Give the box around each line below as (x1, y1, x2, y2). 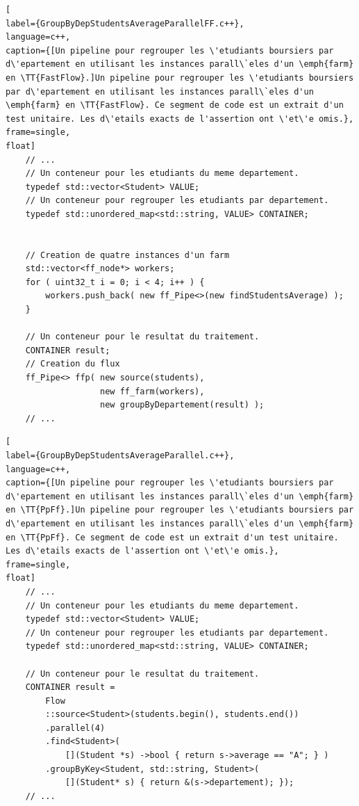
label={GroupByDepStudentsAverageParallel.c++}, (6, 451, 235, 460)
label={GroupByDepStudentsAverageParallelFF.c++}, (6, 18, 244, 29)
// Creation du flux (25, 359, 120, 369)
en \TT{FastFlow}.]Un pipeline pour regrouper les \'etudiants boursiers (6, 72, 354, 83)
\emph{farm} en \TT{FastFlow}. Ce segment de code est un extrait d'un (6, 100, 344, 111)
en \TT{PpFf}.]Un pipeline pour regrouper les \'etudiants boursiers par (6, 505, 354, 515)
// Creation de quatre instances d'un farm (25, 250, 230, 260)
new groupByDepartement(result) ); (100, 400, 265, 410)
